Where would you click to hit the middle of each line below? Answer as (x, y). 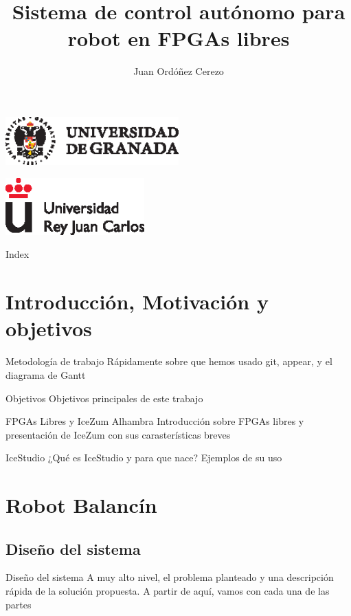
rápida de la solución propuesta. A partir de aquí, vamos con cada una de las (168, 591)
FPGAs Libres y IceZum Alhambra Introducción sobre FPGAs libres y (155, 421)
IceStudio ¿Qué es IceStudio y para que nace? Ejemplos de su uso (144, 458)
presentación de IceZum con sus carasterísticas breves (118, 434)
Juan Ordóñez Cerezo (179, 71)
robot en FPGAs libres (179, 38)
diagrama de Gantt (46, 374)
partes (19, 604)
